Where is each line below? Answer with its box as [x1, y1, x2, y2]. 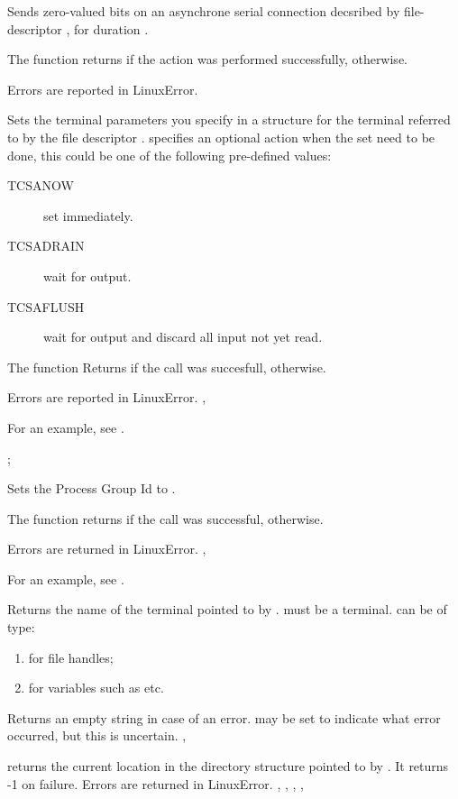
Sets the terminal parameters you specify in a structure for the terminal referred [7, 110, 451, 129]
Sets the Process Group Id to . [7, 479, 176, 498]
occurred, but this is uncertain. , [7, 726, 187, 745]
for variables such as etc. [28, 678, 164, 697]
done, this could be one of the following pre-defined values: [7, 145, 332, 164]
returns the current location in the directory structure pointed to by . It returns [7, 757, 449, 776]
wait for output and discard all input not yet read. [43, 327, 323, 346]
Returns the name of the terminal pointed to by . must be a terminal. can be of [7, 600, 447, 619]
